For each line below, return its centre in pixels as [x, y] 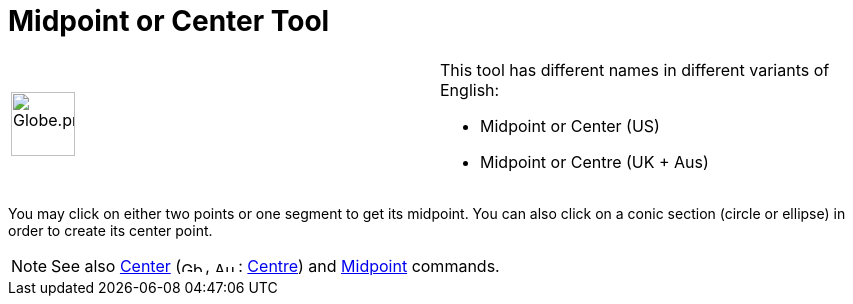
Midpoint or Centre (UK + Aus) [594, 161]
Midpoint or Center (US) [570, 125]
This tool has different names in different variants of [635, 69]
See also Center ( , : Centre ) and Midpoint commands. [275, 265]
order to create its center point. [110, 230]
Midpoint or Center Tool [169, 21]
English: [470, 89]
